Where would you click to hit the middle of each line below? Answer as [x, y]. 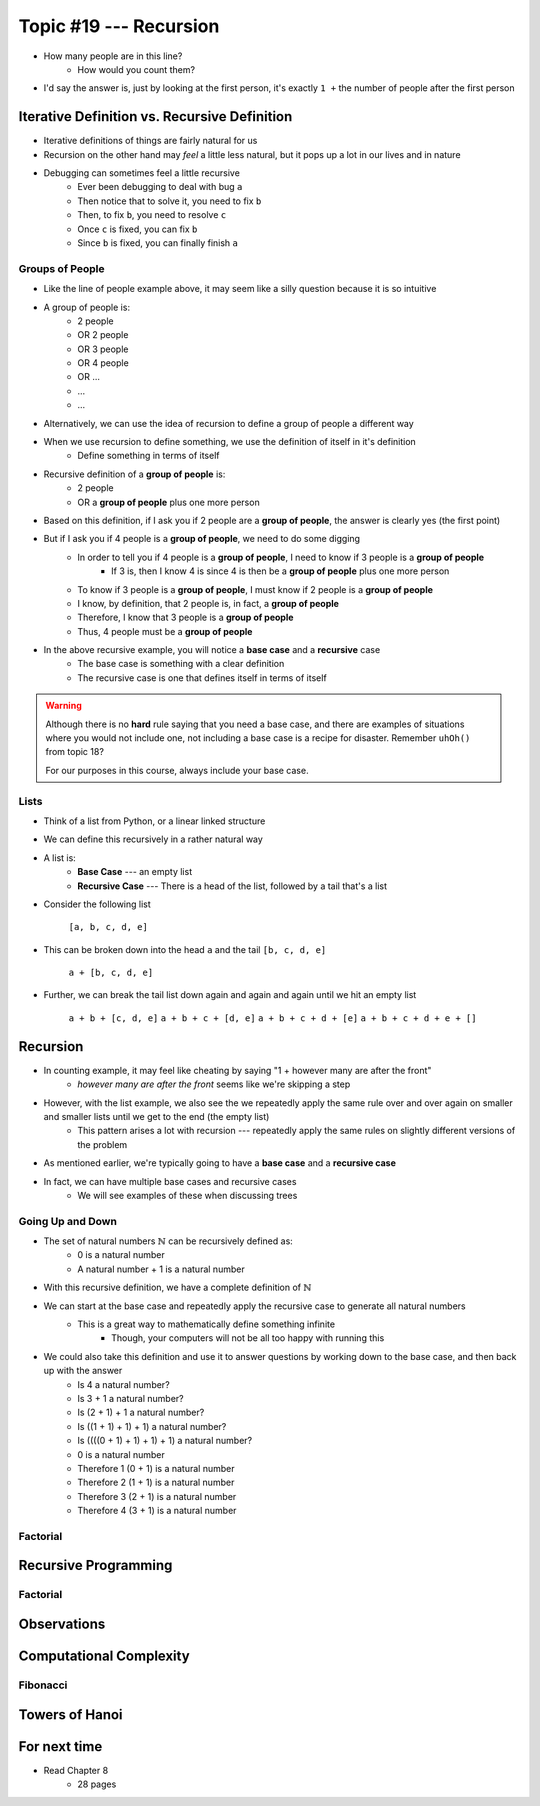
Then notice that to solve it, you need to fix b [169, 201]
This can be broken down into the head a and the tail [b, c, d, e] [185, 949]
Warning [63, 706]
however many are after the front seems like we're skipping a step [214, 1084]
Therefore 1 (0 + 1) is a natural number [156, 1468]
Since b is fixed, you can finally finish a [158, 242]
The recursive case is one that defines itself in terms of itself [202, 677]
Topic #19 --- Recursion [119, 26]
